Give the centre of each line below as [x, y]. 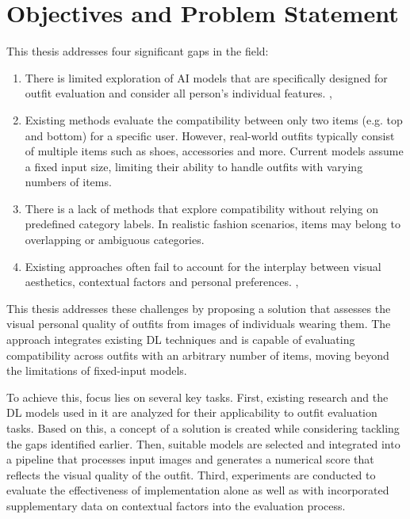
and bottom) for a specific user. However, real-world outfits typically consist [210, 135]
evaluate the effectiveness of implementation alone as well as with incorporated [198, 490]
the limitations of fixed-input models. [97, 370]
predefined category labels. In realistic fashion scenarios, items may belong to [213, 224]
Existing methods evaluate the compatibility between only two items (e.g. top [214, 119]
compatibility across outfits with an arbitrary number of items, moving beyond [198, 355]
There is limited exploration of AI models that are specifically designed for [206, 77]
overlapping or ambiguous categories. [115, 240]
